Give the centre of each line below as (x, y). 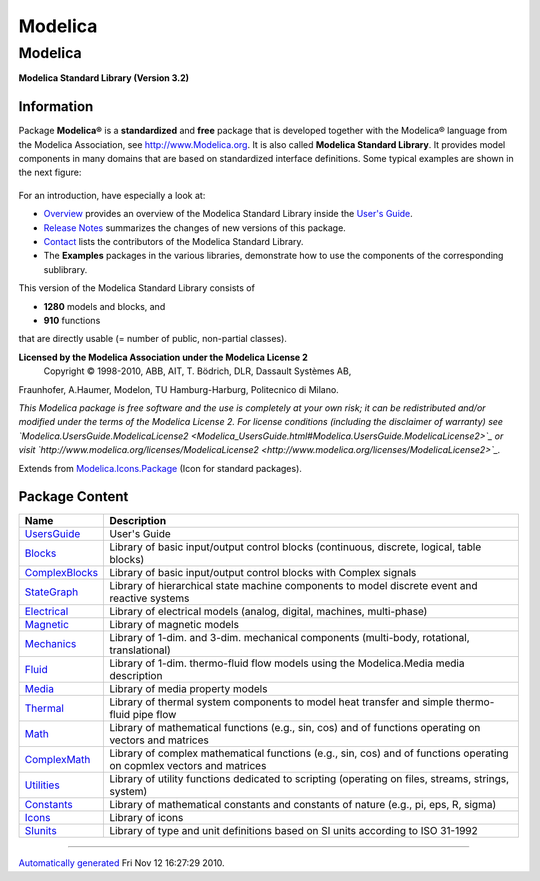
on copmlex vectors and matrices (188, 766)
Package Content (73, 496)
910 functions (72, 320)
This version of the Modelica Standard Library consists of (136, 288)
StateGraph (51, 592)
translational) (140, 650)
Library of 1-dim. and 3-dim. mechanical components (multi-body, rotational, (289, 638)
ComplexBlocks (61, 573)
